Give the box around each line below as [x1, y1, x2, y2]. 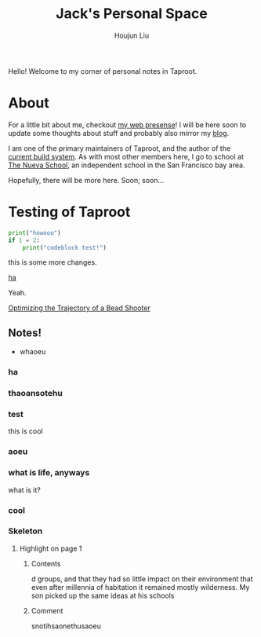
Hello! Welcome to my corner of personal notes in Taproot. [8, 66, 198, 75]
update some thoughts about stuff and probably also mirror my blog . [8, 128, 230, 137]
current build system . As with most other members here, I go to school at [8, 152, 245, 161]
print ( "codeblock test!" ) [22, 243, 107, 251]
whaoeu [19, 347, 46, 357]
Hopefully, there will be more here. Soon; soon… [8, 175, 165, 185]
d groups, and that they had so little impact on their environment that [31, 574, 253, 584]
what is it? [8, 485, 41, 495]
